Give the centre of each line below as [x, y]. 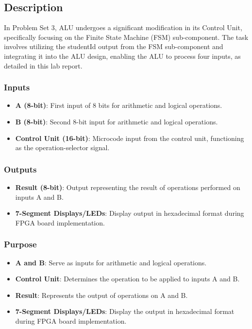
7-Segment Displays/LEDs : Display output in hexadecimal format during [130, 213]
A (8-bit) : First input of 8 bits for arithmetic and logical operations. [119, 105]
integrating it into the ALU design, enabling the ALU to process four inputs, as [122, 56]
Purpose [20, 244]
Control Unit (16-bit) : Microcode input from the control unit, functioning [130, 138]
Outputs [20, 169]
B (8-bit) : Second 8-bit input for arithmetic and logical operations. [117, 121]
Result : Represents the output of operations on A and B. [101, 295]
